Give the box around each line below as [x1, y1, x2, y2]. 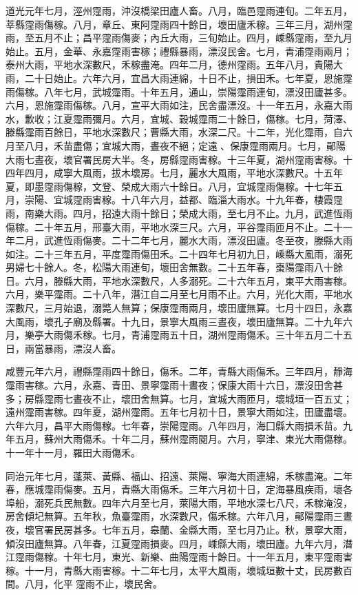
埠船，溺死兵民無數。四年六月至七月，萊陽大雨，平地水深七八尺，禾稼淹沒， [6, 495, 352, 510]
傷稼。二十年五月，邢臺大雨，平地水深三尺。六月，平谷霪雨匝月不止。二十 [6, 219, 343, 234]
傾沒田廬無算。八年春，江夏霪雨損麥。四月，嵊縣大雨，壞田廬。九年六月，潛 [6, 536, 352, 550]
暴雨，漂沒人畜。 [43, 341, 121, 355]
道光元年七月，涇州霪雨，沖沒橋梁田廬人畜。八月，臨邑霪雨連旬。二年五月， [6, 3, 352, 17]
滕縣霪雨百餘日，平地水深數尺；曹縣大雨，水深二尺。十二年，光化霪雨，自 [6, 125, 343, 139]
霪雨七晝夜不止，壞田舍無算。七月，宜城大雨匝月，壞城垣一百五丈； [43, 391, 352, 405]
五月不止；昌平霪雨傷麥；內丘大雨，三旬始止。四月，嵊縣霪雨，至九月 [34, 30, 352, 45]
